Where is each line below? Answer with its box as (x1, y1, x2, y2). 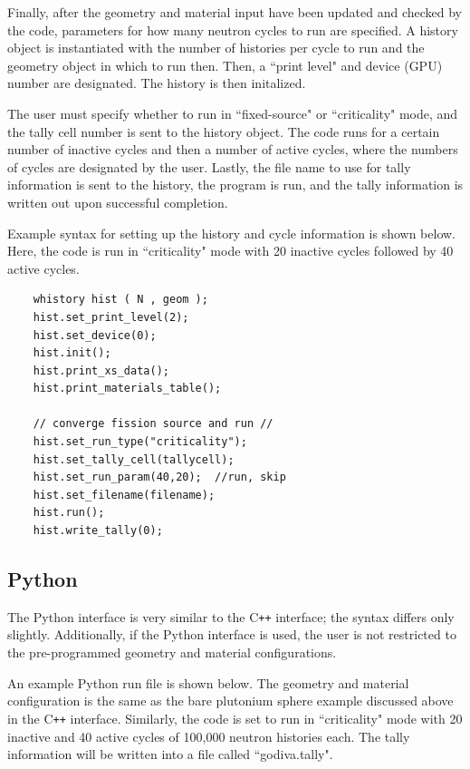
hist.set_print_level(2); (33, 310, 189, 324)
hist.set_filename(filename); (33, 488, 216, 501)
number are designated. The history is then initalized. (7, 73, 306, 92)
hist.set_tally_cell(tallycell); (33, 453, 235, 466)
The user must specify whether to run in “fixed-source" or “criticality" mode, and (7, 103, 458, 122)
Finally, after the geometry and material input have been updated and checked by (7, 3, 463, 21)
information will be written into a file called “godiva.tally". (7, 745, 333, 764)
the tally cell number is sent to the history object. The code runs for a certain (7, 122, 440, 141)
